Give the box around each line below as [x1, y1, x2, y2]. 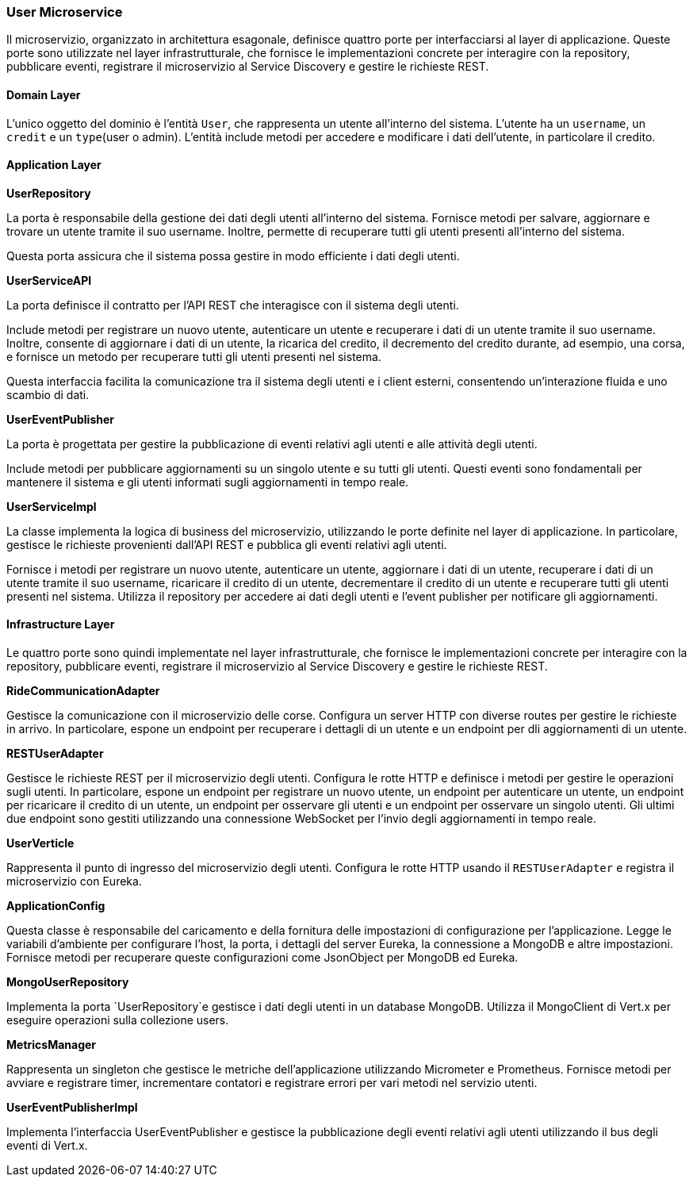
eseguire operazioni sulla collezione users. [6, 1013, 229, 1027]
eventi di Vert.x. [6, 1139, 88, 1153]
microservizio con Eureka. [6, 874, 142, 889]
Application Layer [6, 158, 101, 172]
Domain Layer [6, 87, 81, 102]
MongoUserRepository [6, 975, 129, 989]
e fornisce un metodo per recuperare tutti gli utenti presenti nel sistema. [6, 349, 381, 363]
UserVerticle [6, 836, 75, 851]
